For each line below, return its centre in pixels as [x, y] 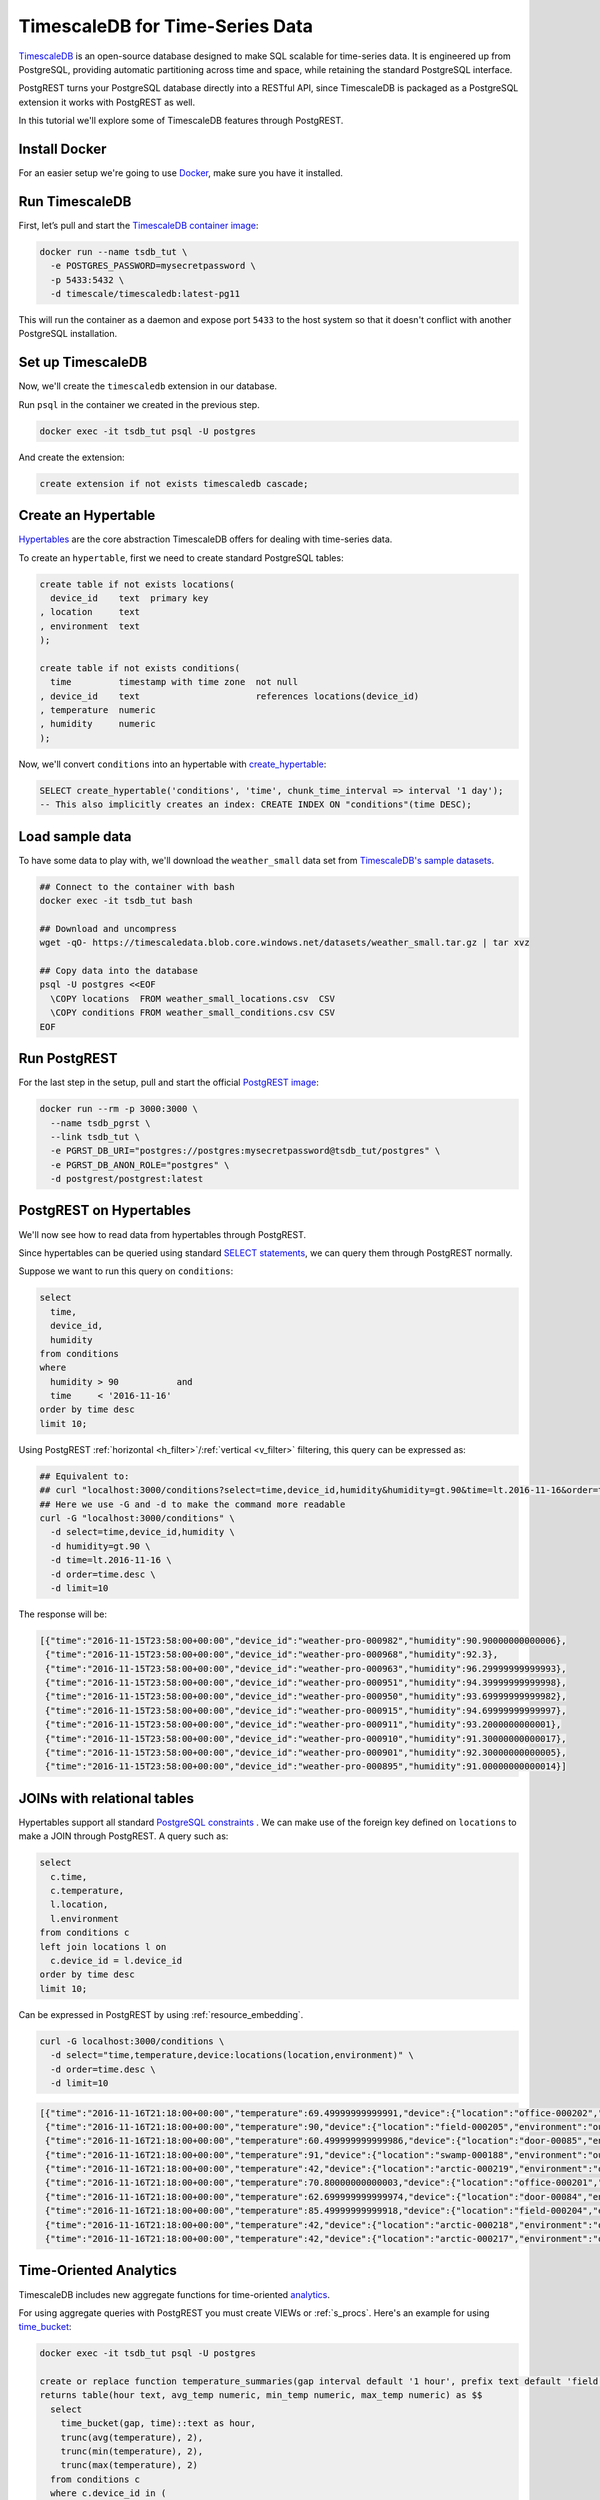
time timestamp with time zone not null [174, 682]
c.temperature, [87, 1891]
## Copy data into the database [119, 971]
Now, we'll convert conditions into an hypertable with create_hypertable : [172, 764]
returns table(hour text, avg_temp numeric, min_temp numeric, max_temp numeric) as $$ [261, 2395]
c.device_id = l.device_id [116, 1961]
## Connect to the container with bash [137, 886]
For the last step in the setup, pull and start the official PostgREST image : [169, 1082]
